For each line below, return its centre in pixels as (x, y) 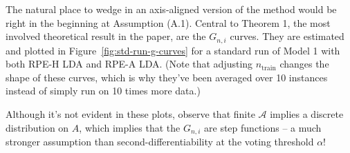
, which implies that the (130, 127)
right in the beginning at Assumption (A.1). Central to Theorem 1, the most (168, 22)
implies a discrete (307, 114)
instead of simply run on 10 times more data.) (103, 91)
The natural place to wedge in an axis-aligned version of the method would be (171, 9)
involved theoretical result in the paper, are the (106, 36)
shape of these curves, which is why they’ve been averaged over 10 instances (167, 77)
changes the (304, 64)
